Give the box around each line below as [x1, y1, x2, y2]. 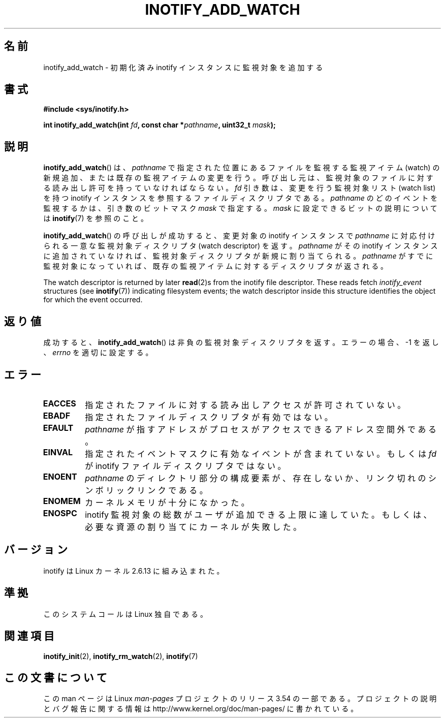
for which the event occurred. [43, 295, 143, 304]
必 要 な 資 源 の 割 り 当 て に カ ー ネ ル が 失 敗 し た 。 [85, 521, 302, 532]
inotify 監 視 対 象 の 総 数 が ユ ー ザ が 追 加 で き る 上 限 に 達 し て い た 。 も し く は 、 [85, 509, 432, 520]
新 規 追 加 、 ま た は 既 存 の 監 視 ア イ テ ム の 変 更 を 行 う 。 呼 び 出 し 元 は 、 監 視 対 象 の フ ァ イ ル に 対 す [43, 173, 433, 182]
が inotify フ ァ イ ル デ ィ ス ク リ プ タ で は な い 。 [85, 460, 286, 471]
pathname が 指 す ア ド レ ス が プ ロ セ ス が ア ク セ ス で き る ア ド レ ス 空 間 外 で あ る [85, 424, 437, 434]
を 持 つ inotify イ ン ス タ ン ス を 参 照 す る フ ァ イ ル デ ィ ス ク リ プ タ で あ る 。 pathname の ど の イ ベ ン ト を [43, 194, 438, 203]
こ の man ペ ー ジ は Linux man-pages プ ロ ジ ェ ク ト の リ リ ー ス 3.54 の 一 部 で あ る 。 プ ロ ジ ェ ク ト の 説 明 [43, 694, 437, 703]
